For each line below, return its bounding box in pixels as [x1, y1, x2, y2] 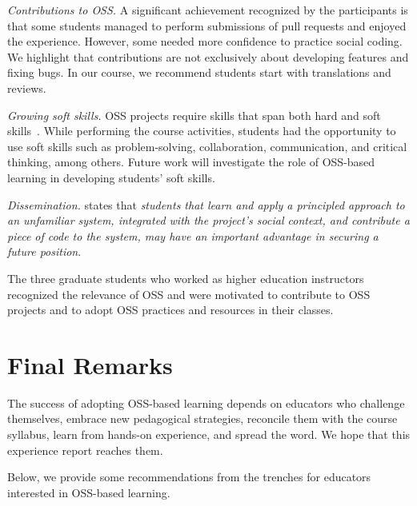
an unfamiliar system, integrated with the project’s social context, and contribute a [7, 212, 410, 229]
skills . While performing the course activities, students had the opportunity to [7, 122, 396, 139]
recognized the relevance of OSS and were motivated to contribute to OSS [7, 285, 371, 302]
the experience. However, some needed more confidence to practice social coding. [7, 33, 403, 50]
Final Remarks [7, 348, 173, 380]
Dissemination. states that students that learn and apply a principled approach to [7, 196, 405, 213]
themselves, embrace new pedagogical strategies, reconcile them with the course [7, 410, 398, 427]
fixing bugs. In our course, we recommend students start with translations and [7, 64, 391, 81]
